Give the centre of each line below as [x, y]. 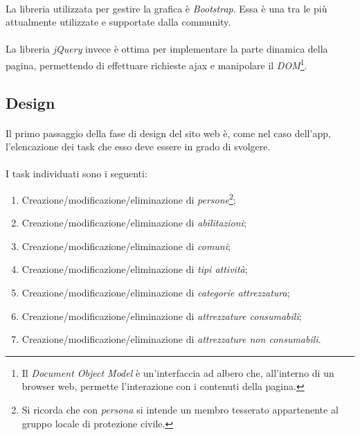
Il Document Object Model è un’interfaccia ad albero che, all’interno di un [178, 372]
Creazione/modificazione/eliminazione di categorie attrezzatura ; [156, 292]
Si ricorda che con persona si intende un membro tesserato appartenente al [180, 409]
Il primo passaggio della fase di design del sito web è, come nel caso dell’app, [168, 133]
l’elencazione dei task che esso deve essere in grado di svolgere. [138, 147]
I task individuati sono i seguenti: [76, 174]
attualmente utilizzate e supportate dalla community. [118, 22]
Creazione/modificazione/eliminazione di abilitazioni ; [134, 223]
